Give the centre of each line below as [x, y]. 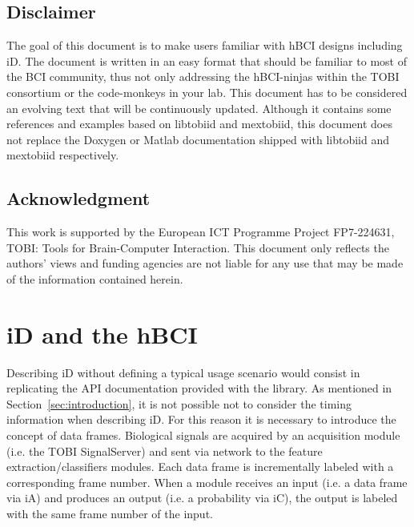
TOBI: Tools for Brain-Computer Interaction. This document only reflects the [198, 247]
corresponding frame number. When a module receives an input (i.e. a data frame [207, 482]
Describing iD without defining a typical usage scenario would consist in [183, 372]
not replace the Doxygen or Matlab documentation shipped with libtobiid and [198, 139]
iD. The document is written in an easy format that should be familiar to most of [207, 60]
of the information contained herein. [95, 278]
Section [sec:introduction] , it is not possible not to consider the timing [179, 403]
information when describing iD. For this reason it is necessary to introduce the [201, 419]
